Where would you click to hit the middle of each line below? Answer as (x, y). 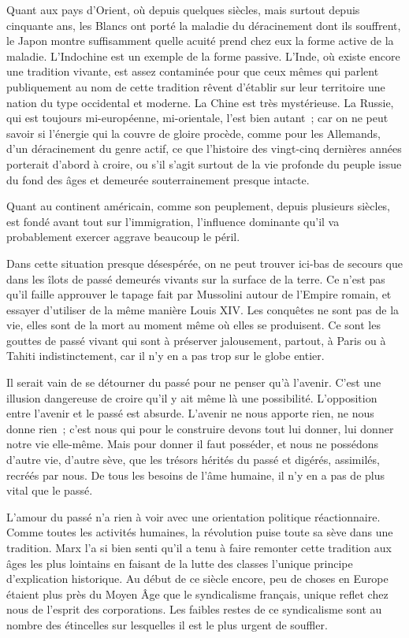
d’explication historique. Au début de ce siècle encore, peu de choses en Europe (197, 579)
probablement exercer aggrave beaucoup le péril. (123, 237)
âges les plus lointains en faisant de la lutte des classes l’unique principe (180, 563)
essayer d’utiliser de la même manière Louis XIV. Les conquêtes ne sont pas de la (203, 309)
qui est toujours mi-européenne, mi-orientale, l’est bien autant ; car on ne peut (197, 118)
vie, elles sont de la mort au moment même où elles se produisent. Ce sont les (193, 325)
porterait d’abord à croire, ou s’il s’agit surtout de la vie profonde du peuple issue (204, 163)
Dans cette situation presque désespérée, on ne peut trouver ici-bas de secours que (205, 263)
